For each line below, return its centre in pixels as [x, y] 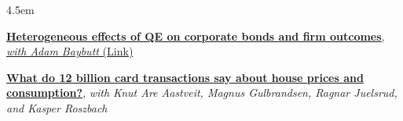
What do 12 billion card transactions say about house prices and [185, 77]
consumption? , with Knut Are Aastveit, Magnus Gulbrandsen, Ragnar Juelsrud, [202, 93]
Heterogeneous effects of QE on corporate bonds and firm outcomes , [196, 36]
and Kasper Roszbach [57, 107]
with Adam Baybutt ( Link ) [70, 51]
